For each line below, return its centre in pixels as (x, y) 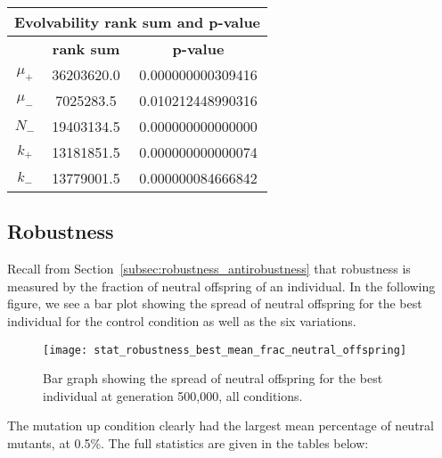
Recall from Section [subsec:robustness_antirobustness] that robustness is (209, 269)
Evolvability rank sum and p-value (138, 22)
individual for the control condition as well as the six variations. (182, 320)
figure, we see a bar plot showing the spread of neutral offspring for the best (215, 303)
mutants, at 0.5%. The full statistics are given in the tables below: (188, 443)
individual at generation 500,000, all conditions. (173, 395)
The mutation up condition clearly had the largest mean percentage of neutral (221, 425)
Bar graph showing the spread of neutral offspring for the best (213, 378)
